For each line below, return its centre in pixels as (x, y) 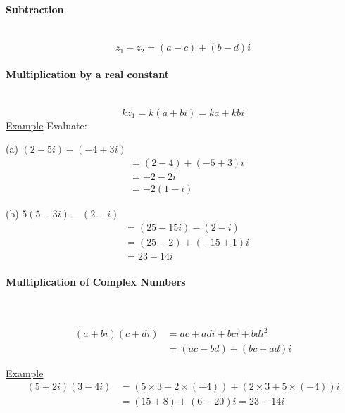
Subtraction (35, 9)
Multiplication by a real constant (87, 74)
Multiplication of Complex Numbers (96, 282)
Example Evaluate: (46, 125)
